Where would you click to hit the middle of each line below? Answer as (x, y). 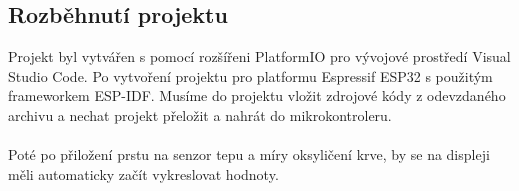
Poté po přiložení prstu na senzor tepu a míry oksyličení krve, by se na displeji (249, 154)
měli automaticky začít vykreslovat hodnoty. (143, 173)
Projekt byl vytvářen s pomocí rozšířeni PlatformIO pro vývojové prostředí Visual (259, 56)
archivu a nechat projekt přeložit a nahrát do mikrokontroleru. (200, 114)
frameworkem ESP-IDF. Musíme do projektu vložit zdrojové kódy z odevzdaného (257, 95)
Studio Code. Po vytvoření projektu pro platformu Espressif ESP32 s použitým (250, 75)
